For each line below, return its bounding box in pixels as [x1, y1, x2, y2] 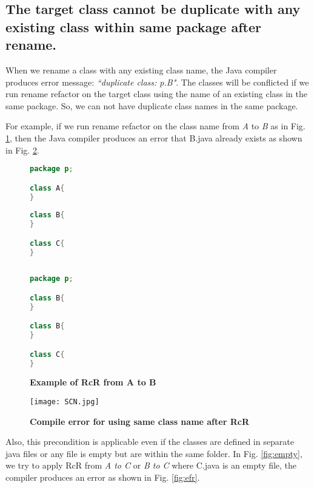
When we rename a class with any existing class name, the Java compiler [5, 63, 277, 76]
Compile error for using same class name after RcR [30, 415, 249, 427]
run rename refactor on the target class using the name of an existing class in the [5, 87, 308, 100]
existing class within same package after [5, 17, 261, 36]
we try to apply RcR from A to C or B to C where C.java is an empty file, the [5, 459, 297, 472]
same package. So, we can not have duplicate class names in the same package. [5, 99, 298, 112]
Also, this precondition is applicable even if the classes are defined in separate [5, 435, 294, 448]
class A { [30, 183, 65, 192]
